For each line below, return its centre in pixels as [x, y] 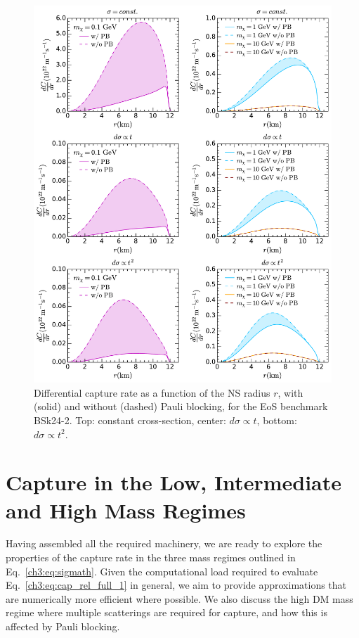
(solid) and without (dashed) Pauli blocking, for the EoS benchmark [181, 406]
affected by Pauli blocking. [63, 626]
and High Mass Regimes [126, 510]
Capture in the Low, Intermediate [174, 482]
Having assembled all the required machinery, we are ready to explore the [164, 543]
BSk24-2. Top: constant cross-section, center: [130, 420]
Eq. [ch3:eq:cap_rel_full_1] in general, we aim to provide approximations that [176, 585]
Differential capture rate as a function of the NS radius [152, 392]
